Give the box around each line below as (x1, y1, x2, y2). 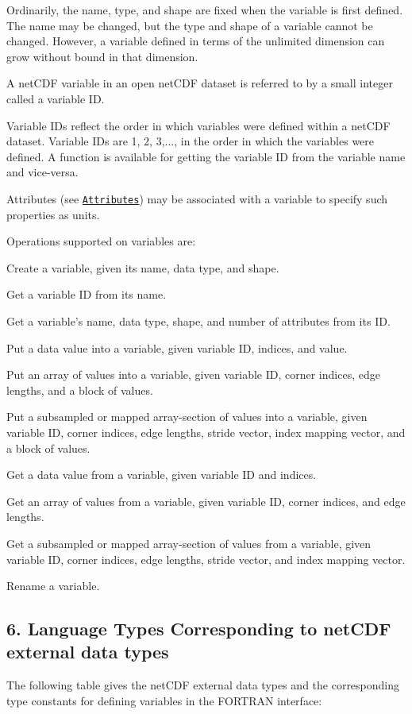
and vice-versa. (6, 164, 79, 180)
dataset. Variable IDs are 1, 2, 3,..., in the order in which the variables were (6, 133, 375, 149)
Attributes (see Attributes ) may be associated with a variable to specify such (6, 190, 388, 206)
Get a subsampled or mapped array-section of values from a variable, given (6, 535, 372, 551)
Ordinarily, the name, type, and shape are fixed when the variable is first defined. (6, 2, 403, 17)
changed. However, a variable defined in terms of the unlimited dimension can (6, 33, 385, 49)
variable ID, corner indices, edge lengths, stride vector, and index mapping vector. (6, 550, 406, 567)
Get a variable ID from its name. (6, 286, 167, 303)
